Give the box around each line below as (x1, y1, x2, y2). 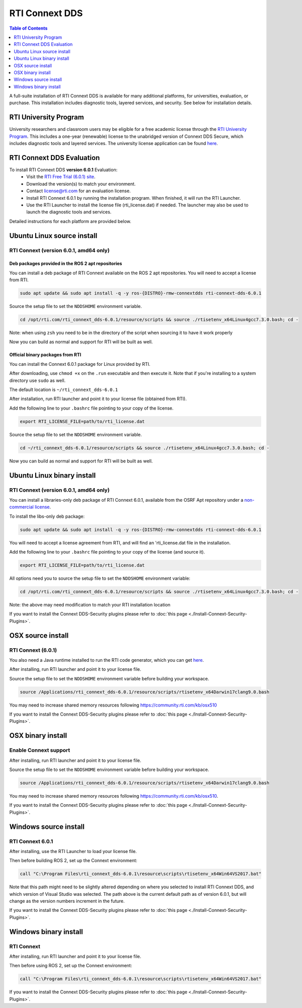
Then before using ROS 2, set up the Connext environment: (9, 963, 132, 969)
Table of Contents (9, 25, 48, 31)
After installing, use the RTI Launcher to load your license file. (9, 848, 137, 854)
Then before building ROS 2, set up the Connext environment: (9, 858, 138, 864)
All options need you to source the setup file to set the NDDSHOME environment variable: (9, 575, 191, 581)
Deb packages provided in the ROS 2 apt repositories (9, 261, 122, 267)
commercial (9, 504, 34, 510)
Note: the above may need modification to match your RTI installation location (9, 601, 171, 607)
